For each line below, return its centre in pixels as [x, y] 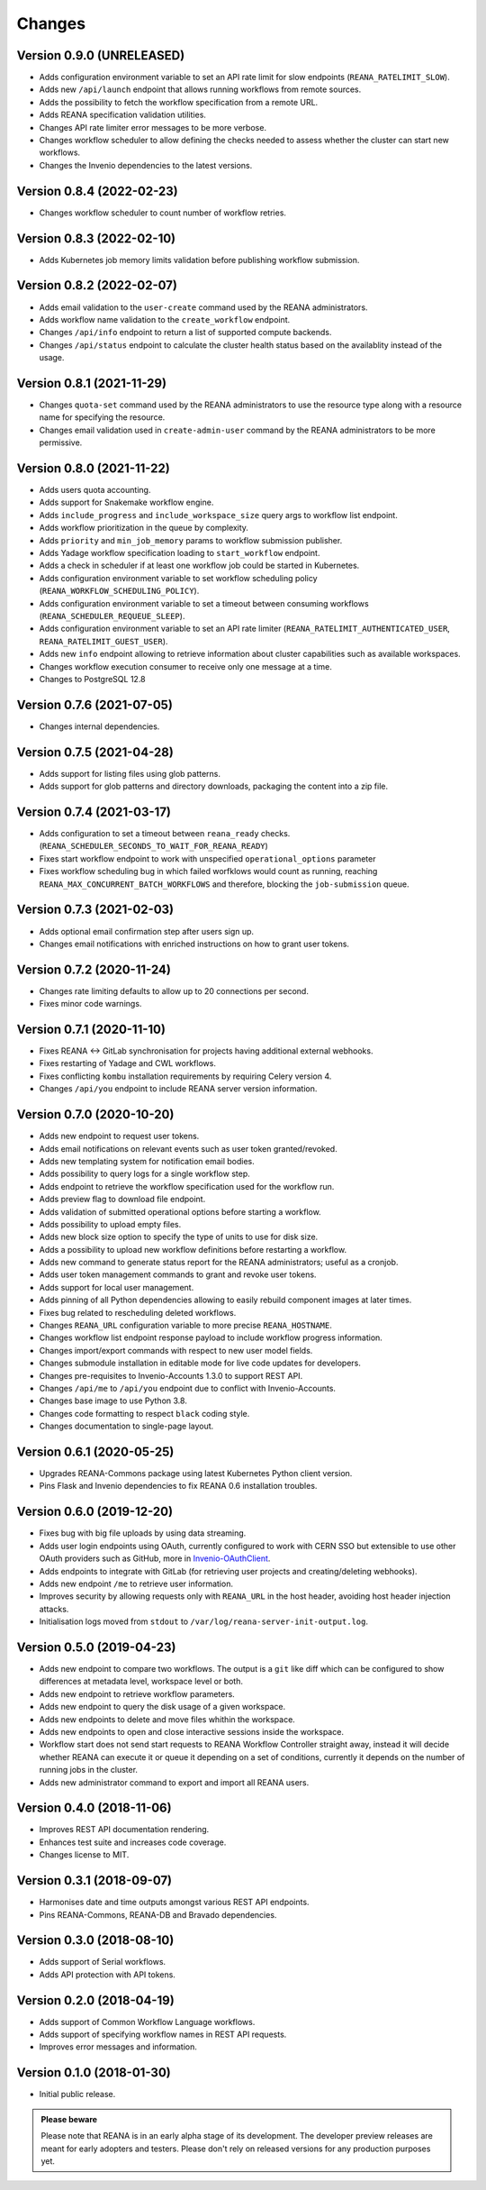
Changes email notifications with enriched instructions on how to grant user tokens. [194, 944]
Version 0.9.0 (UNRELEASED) [101, 55]
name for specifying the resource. [102, 417]
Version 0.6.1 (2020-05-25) [95, 1451]
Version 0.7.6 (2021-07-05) [94, 704]
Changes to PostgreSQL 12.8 [92, 679]
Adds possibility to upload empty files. [110, 1224]
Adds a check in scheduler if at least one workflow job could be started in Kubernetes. [199, 566]
